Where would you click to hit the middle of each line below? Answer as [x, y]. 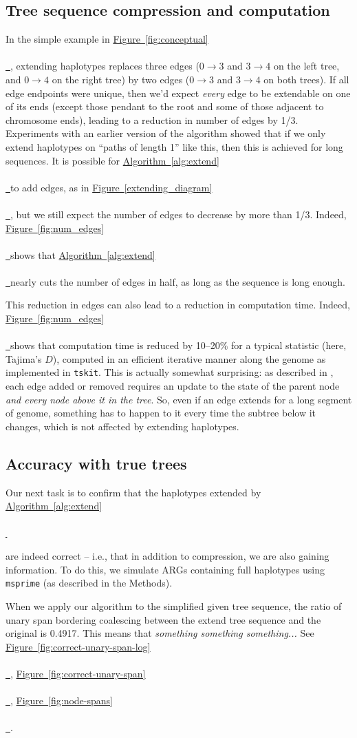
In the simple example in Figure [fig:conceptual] [107, 39]
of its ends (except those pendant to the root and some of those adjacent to [165, 106]
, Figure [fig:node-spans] [62, 700]
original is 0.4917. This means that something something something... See [160, 633]
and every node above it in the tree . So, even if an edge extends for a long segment [179, 399]
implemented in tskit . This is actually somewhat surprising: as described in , [170, 372]
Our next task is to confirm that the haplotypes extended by [133, 492]
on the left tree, [306, 66]
